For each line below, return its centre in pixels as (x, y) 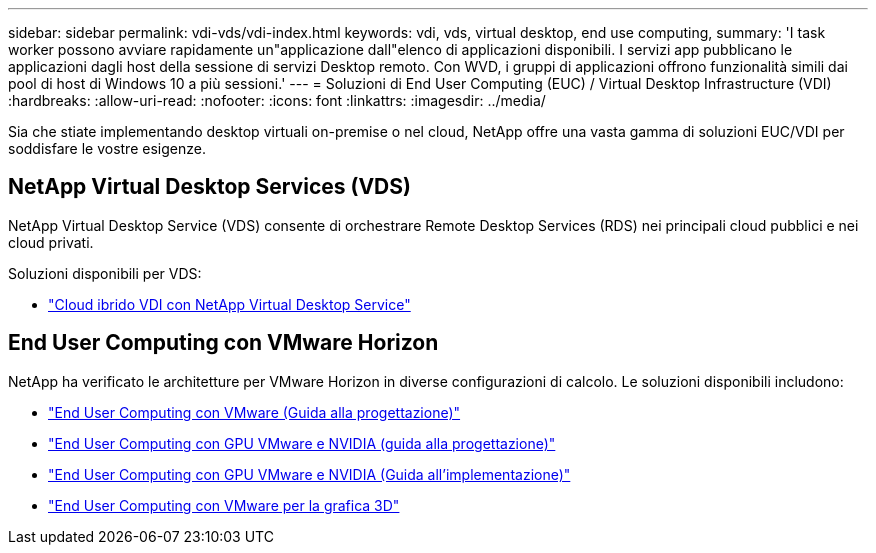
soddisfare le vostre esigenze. (107, 148)
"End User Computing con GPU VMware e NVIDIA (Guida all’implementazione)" (309, 474)
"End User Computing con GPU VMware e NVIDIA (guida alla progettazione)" (302, 443)
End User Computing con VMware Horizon (223, 343)
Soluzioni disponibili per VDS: (105, 273)
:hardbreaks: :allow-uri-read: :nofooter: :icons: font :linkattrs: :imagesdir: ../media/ (277, 100)
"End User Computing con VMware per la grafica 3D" (224, 505)
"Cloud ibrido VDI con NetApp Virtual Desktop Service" (229, 304)
